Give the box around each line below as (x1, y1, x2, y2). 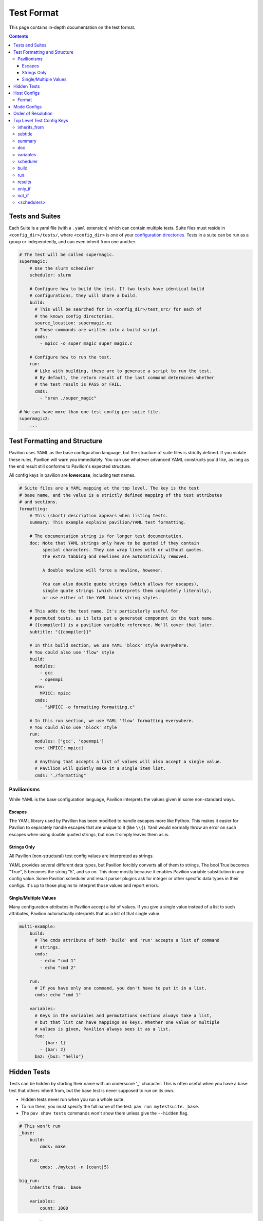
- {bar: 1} (39, 1040, 66, 1046)
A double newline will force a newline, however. (42, 568, 163, 573)
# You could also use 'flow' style (29, 650, 114, 655)
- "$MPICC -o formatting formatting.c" (39, 704, 135, 710)
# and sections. (19, 499, 58, 505)
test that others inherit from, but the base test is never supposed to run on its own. (9, 1087, 175, 1094)
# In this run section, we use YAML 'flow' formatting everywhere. (29, 718, 194, 723)
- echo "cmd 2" (39, 965, 76, 970)
